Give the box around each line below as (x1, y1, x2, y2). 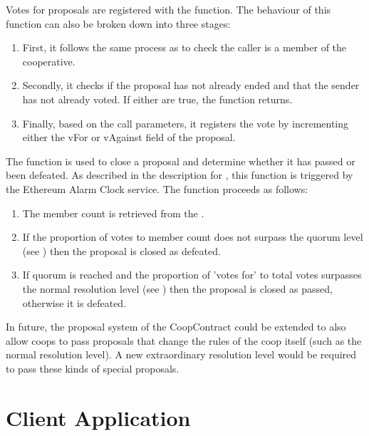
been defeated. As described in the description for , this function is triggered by (6, 167, 353, 182)
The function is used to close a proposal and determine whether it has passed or (6, 153, 355, 168)
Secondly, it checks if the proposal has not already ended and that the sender (22, 78, 360, 93)
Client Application (6, 403, 191, 432)
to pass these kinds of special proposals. (6, 360, 180, 375)
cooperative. (22, 53, 76, 68)
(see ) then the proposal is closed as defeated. (22, 243, 221, 258)
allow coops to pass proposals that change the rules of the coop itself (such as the (6, 333, 362, 348)
